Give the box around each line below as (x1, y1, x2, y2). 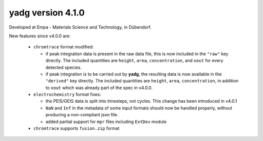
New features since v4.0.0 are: (9, 33, 71, 39)
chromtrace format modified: (33, 44, 94, 50)
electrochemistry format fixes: (33, 92, 101, 97)
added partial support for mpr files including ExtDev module (45, 119, 167, 125)
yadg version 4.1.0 (9, 7, 85, 18)
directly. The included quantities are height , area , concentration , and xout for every (45, 58, 224, 63)
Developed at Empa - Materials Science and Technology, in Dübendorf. (9, 24, 152, 30)
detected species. (45, 64, 82, 70)
